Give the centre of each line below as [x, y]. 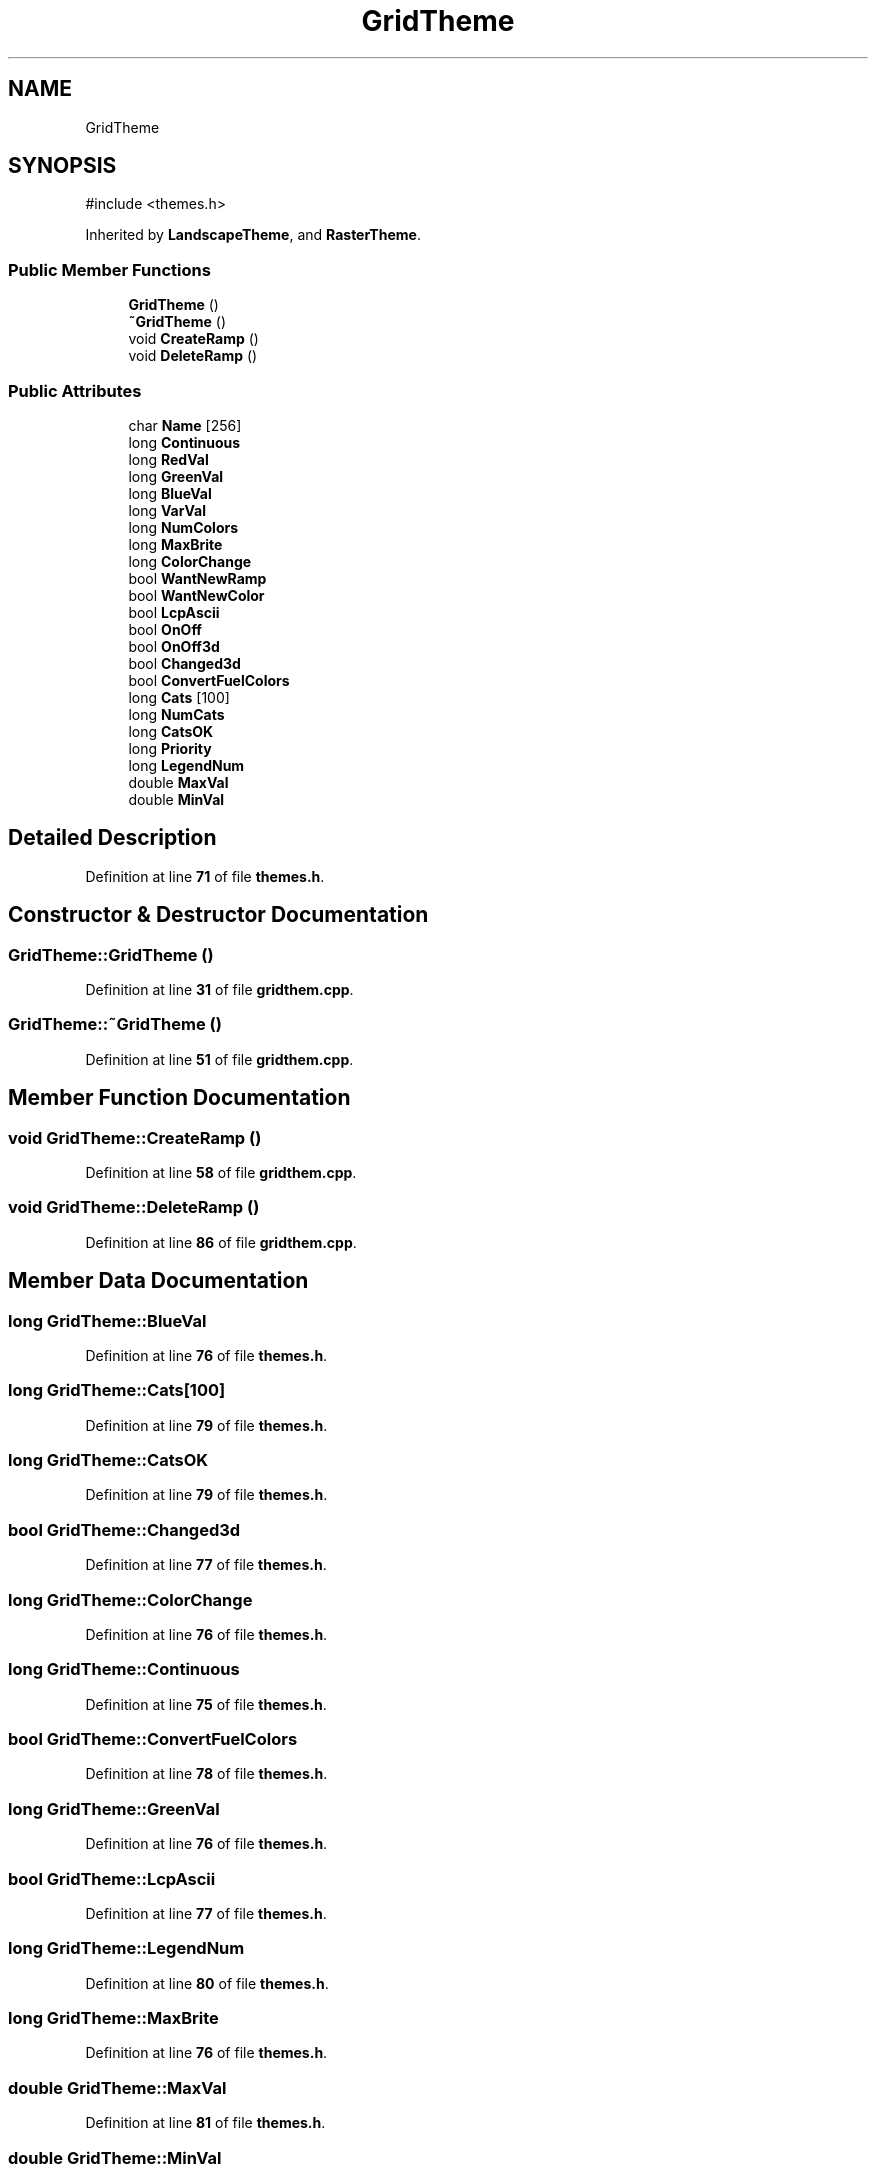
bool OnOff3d [174, 646]
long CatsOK [171, 731]
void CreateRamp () [193, 339]
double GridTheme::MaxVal [117, 2087]
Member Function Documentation [179, 1098]
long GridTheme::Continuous [124, 1669]
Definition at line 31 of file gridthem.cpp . [219, 989]
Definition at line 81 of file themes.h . [205, 2123]
